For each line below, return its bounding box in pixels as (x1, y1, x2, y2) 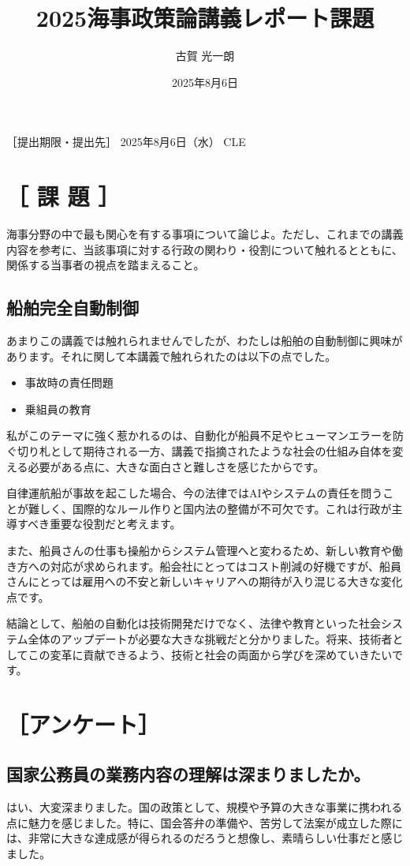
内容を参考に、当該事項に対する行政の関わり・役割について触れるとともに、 (6, 241, 403, 257)
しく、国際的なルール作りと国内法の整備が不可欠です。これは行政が (39, 500, 392, 516)
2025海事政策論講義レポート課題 (35, 2, 375, 34)
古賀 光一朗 (175, 47, 235, 64)
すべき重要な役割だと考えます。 (17, 515, 181, 532)
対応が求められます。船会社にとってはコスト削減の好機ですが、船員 (50, 557, 401, 574)
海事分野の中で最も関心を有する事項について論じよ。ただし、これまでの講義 (6, 226, 404, 242)
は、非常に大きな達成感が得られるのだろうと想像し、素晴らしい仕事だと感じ (6, 830, 404, 846)
